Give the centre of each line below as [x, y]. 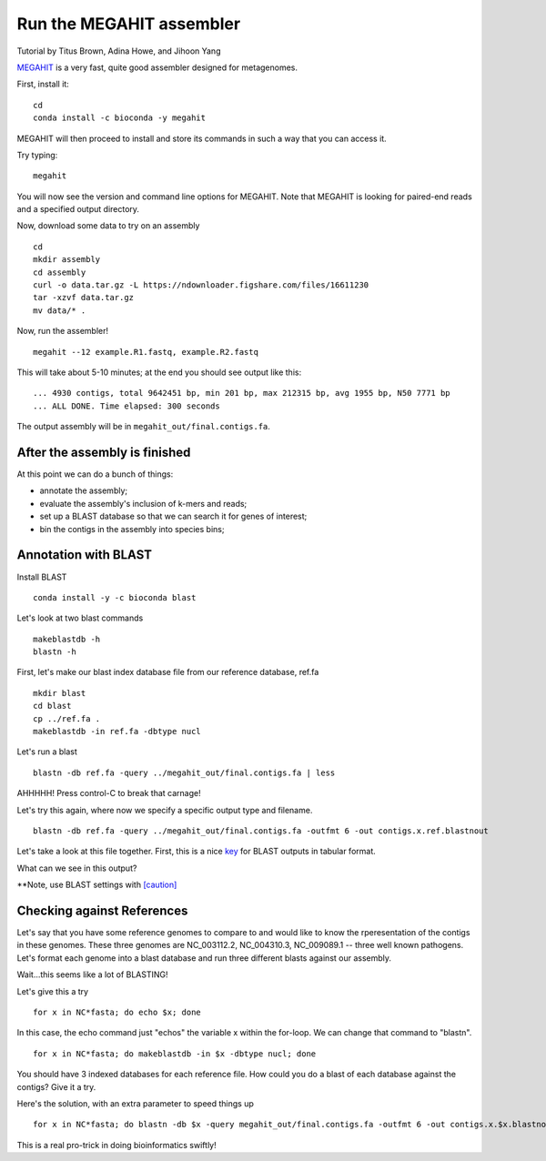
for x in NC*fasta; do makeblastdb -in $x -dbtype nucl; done [175, 1054]
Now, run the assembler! [63, 331]
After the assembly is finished [104, 452]
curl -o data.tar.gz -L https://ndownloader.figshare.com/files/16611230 [201, 285]
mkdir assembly [67, 260]
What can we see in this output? [77, 868]
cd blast [52, 706]
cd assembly [60, 272]
